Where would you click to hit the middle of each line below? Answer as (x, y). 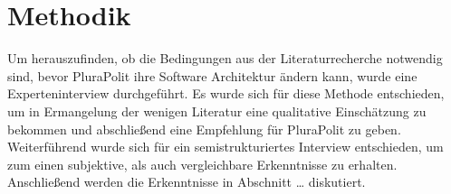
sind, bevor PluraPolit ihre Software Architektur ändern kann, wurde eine (212, 75)
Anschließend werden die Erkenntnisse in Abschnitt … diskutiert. (187, 182)
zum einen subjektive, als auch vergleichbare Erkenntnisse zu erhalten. (202, 164)
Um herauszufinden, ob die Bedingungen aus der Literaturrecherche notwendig (225, 58)
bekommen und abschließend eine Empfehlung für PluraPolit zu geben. (204, 129)
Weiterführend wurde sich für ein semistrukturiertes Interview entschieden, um (225, 147)
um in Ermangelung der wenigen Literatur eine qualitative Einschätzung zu (217, 111)
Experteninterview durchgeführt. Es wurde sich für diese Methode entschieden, (226, 93)
